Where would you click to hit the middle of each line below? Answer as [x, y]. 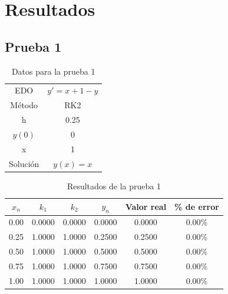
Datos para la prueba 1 [53, 71]
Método [24, 105]
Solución [24, 163]
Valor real [146, 206]
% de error [197, 206]
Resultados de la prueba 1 [114, 186]
